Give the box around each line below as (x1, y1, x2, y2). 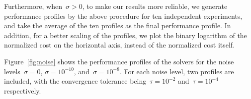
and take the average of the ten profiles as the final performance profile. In (4, 20, 231, 31)
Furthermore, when (4, 1, 62, 11)
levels (4, 66, 20, 76)
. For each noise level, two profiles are (119, 66, 234, 76)
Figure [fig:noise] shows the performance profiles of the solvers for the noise (4, 56, 234, 66)
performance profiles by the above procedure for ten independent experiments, (4, 10, 243, 21)
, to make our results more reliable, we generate (82, 1, 228, 11)
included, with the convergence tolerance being (4, 76, 147, 86)
